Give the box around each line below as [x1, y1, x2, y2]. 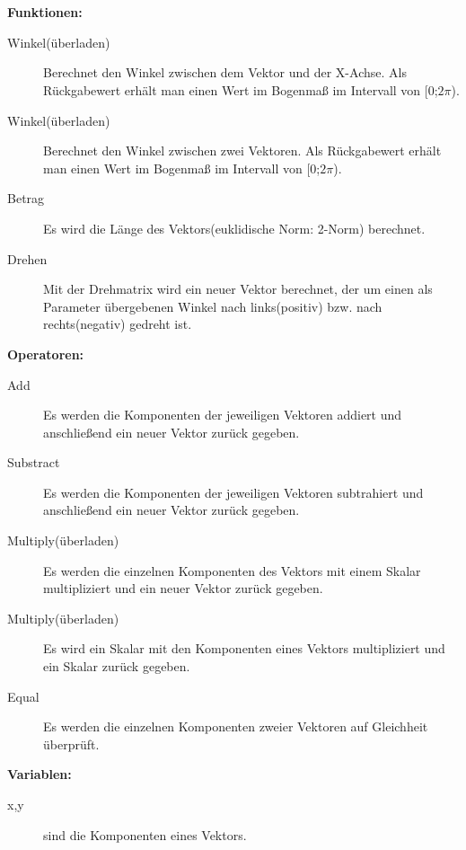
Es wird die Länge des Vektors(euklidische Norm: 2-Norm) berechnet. [43, 218, 426, 237]
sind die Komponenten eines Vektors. [43, 825, 247, 844]
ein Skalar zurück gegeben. [43, 657, 190, 676]
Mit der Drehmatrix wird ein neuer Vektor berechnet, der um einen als [43, 279, 433, 298]
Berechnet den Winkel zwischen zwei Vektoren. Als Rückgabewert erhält [43, 141, 442, 160]
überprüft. [43, 734, 100, 753]
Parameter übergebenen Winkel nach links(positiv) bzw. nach [43, 297, 382, 315]
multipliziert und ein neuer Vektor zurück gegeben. [43, 579, 323, 598]
